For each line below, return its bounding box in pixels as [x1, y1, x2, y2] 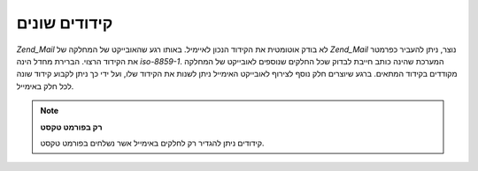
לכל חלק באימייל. [16, 80, 74, 92]
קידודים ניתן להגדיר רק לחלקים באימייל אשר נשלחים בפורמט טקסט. [40, 138, 265, 148]
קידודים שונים [16, 13, 113, 33]
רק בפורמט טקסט [40, 122, 103, 132]
